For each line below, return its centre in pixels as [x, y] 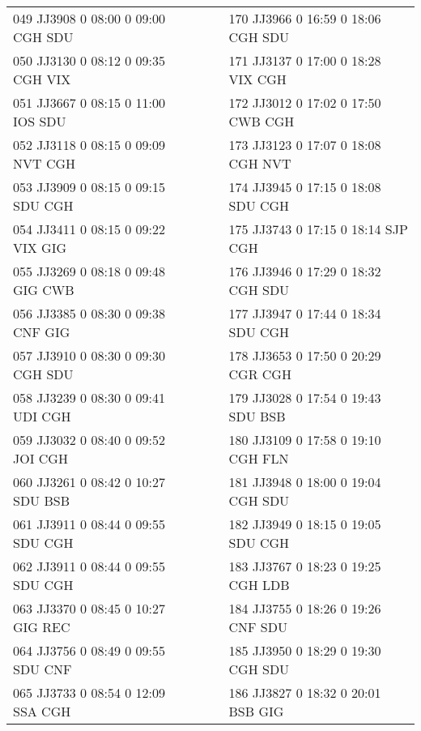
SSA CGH [42, 711]
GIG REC [42, 627]
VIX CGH [257, 79]
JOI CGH [40, 458]
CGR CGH [260, 374]
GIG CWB [44, 290]
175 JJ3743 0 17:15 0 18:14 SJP [318, 229]
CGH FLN [259, 458]
